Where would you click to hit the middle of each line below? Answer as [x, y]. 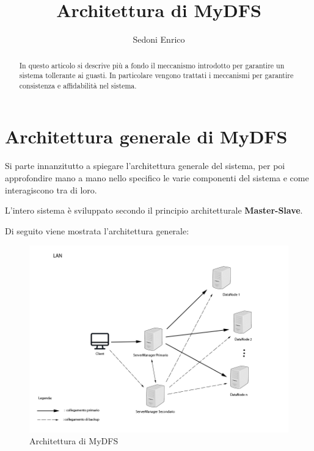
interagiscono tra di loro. [51, 189]
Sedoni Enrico [159, 39]
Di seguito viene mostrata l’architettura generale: [97, 230]
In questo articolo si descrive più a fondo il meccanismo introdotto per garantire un [152, 65]
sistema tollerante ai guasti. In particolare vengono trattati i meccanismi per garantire [156, 75]
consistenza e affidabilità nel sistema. [78, 85]
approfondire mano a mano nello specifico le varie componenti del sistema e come [157, 178]
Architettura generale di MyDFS [146, 136]
